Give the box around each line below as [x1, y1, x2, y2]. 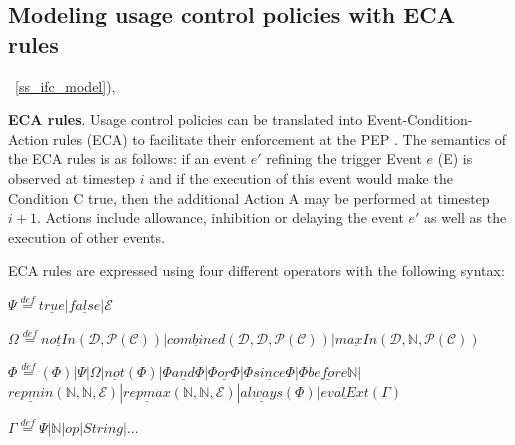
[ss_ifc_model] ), [15, 75, 116, 96]
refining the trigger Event [266, 148, 422, 169]
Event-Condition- [366, 109, 473, 130]
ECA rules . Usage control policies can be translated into [8, 109, 363, 130]
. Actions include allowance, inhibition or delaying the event [36, 207, 404, 228]
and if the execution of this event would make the [149, 167, 453, 188]
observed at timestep [8, 167, 135, 188]
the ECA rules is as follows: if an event [8, 148, 247, 169]
